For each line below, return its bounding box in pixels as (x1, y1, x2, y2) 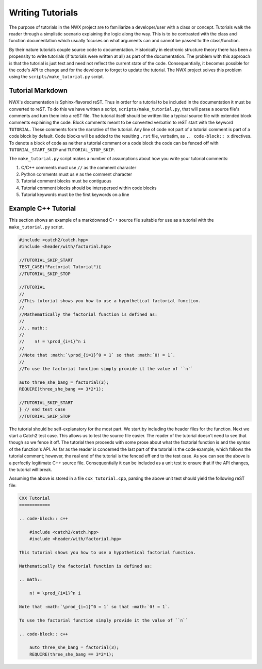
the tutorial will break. (9, 467, 52, 473)
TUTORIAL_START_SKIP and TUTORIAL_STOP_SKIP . (9, 147, 115, 152)
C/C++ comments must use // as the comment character (21, 164, 137, 170)
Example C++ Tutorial (9, 204, 76, 213)
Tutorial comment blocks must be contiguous (21, 178, 112, 184)
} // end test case (19, 407, 65, 412)
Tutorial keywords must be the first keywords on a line (21, 192, 130, 197)
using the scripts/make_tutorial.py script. (9, 74, 104, 80)
